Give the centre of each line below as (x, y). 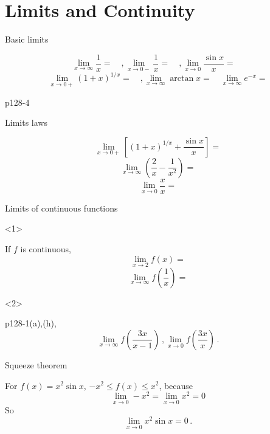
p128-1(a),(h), (31, 323)
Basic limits (27, 39)
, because (176, 385)
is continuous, (46, 248)
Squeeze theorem (36, 364)
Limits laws (26, 122)
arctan (182, 79)
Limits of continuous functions (61, 208)
